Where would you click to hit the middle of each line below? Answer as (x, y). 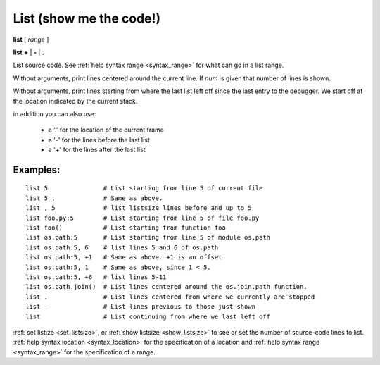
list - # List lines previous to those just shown (141, 307)
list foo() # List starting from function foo (126, 228)
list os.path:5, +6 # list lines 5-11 (96, 277)
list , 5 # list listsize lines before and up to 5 (139, 208)
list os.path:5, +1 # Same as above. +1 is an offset (124, 258)
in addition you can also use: (55, 113)
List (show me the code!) (87, 18)
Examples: (37, 169)
